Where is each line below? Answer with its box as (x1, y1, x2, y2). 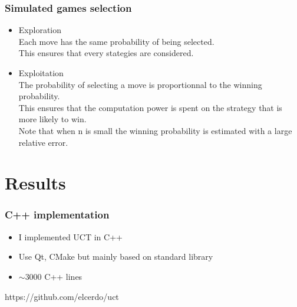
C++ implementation (5, 207, 110, 222)
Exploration (18, 24, 62, 36)
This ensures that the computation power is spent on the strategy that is (18, 101, 282, 113)
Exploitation (18, 67, 64, 79)
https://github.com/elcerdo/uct (5, 290, 119, 302)
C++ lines (44, 270, 82, 282)
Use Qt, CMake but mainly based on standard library (18, 250, 213, 263)
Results (5, 171, 66, 195)
